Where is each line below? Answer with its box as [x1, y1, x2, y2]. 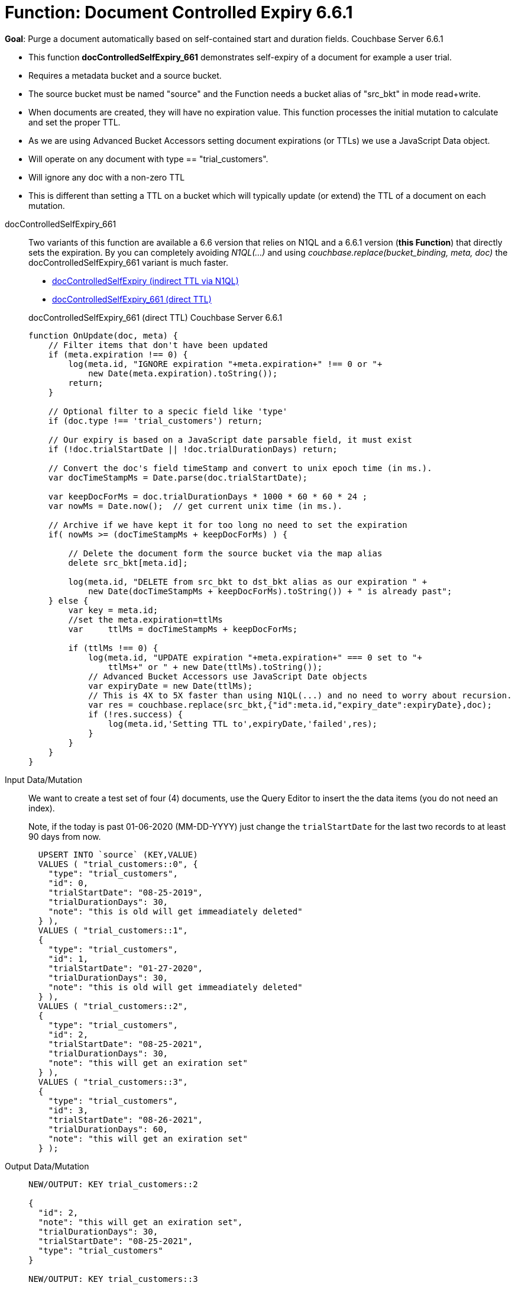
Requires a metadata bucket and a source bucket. [28, 70, 222, 80]
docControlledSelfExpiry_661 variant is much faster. [28, 257, 228, 268]
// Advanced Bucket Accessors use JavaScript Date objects [88, 671, 368, 681]
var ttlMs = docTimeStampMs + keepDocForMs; [68, 624, 298, 634]
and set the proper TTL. [28, 117, 121, 127]
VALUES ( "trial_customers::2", [38, 1001, 188, 1011]
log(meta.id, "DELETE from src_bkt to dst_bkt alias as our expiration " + [68, 576, 427, 587]
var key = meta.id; [68, 605, 158, 615]
